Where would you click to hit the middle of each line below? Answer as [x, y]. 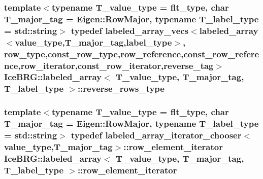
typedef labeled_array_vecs [130, 30]
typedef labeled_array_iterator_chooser [156, 135]
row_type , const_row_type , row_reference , [94, 53]
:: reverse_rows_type [121, 88]
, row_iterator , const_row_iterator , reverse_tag [116, 65]
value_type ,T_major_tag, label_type [93, 42]
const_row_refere [221, 53]
